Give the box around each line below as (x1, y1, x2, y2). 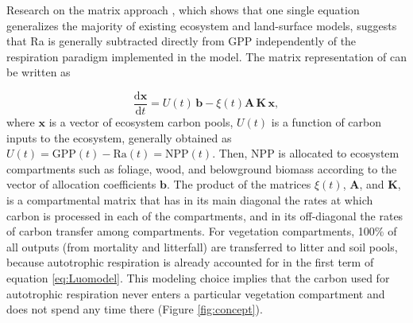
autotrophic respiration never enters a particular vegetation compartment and (6, 285, 385, 302)
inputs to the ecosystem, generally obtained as (6, 129, 232, 146)
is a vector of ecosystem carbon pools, (48, 114, 234, 130)
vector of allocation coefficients (6, 176, 156, 193)
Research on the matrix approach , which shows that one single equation (6, 2, 360, 18)
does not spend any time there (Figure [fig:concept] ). (6, 301, 263, 317)
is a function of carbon (271, 114, 382, 130)
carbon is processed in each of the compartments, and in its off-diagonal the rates (6, 207, 403, 224)
